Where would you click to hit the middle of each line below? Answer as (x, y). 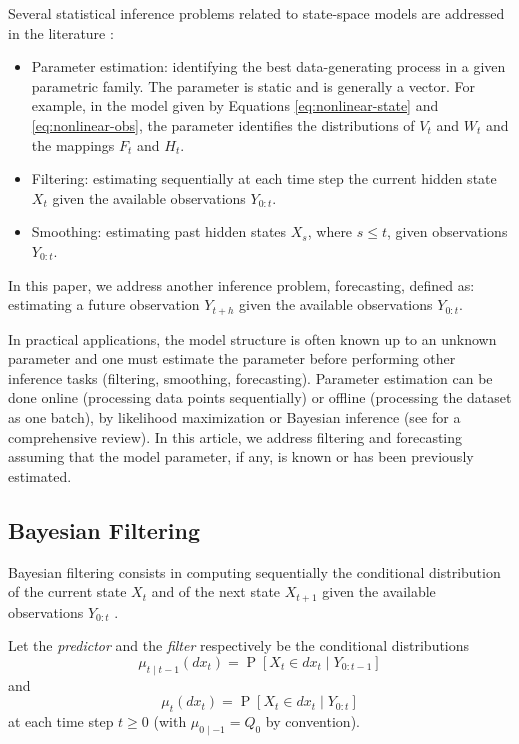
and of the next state (216, 591)
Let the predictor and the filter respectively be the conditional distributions (239, 645)
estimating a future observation (104, 304)
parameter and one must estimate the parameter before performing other (232, 358)
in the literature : (61, 32)
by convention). (312, 720)
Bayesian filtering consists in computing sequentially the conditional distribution (254, 571)
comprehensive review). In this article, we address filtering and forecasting (235, 436)
